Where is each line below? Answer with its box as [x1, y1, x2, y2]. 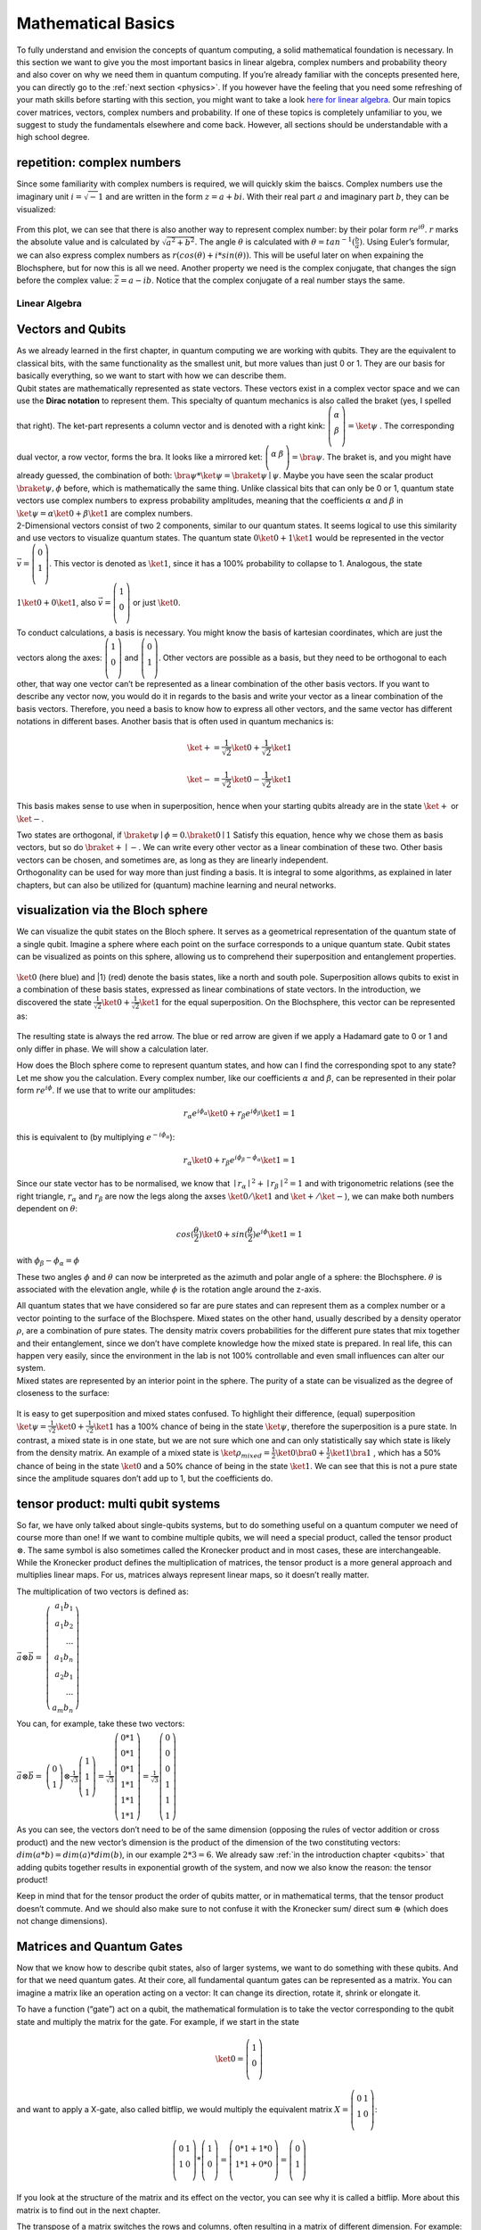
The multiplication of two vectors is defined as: [16, 1586, 189, 1597]
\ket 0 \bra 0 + [274, 1448, 325, 1458]
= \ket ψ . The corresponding [347, 420, 454, 432]
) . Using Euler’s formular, [359, 236, 450, 247]
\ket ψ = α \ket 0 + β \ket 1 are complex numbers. [16, 508, 193, 518]
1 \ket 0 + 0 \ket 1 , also [16, 597, 97, 607]
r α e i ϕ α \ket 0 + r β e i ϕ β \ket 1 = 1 [183, 1107, 296, 1120]
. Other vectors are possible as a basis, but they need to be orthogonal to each [158, 652, 447, 664]
